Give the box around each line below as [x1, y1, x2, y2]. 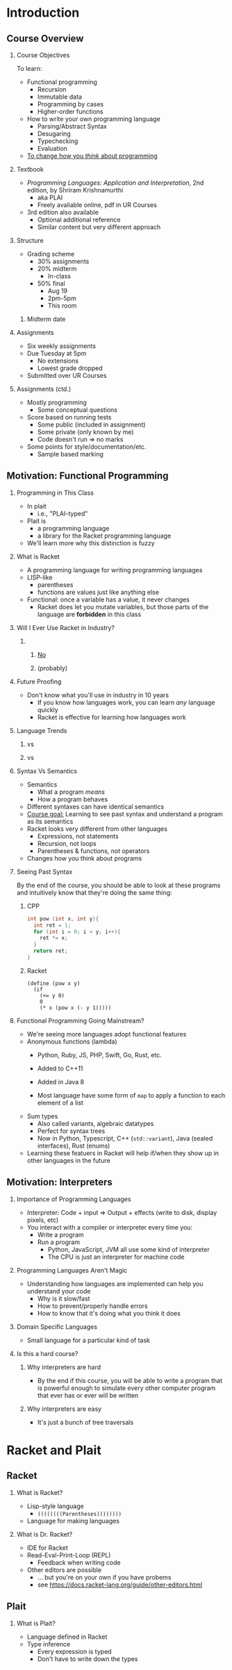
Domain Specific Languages [16, 1322, 98, 1331]
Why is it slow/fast [37, 1294, 90, 1303]
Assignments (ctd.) [16, 385, 72, 393]
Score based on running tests [26, 413, 112, 421]
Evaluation [37, 144, 67, 152]
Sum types [26, 1111, 58, 1120]
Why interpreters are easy [26, 1405, 102, 1413]
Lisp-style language [26, 1502, 84, 1510]
